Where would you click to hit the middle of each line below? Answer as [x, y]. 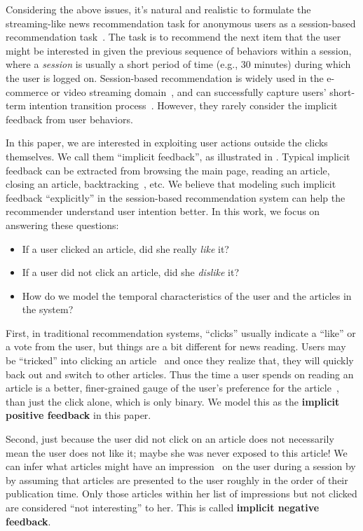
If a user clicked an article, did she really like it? [125, 248]
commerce [27, 91]
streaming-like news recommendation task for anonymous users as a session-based [181, 23]
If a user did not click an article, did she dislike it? [131, 272]
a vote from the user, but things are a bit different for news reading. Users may [176, 346]
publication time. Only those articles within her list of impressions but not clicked [181, 494]
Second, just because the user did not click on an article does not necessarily [170, 439]
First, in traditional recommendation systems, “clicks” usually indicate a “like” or [181, 332]
